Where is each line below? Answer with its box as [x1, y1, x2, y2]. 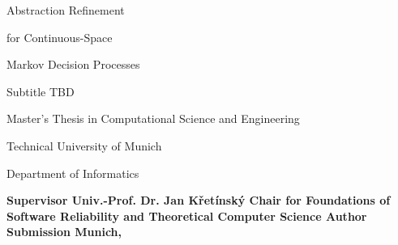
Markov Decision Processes [6, 56, 140, 73]
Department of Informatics [6, 164, 139, 181]
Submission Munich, [6, 223, 122, 240]
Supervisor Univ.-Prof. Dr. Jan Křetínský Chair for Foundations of [6, 192, 391, 209]
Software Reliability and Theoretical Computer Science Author [6, 207, 367, 224]
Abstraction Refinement [6, 2, 125, 18]
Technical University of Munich [6, 137, 162, 154]
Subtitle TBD [6, 82, 75, 99]
